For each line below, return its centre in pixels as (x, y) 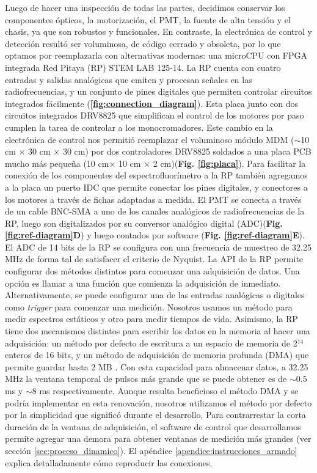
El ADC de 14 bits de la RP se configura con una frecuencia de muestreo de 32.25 (158, 247)
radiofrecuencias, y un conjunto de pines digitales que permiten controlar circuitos (158, 91)
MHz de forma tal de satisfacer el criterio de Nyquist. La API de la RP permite (154, 259)
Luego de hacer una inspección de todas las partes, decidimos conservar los (145, 7)
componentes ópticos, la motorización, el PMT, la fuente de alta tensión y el (148, 19)
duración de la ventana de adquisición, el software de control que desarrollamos (153, 426)
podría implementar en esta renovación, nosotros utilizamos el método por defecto (158, 402)
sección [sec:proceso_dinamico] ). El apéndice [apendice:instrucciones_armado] (151, 450)
